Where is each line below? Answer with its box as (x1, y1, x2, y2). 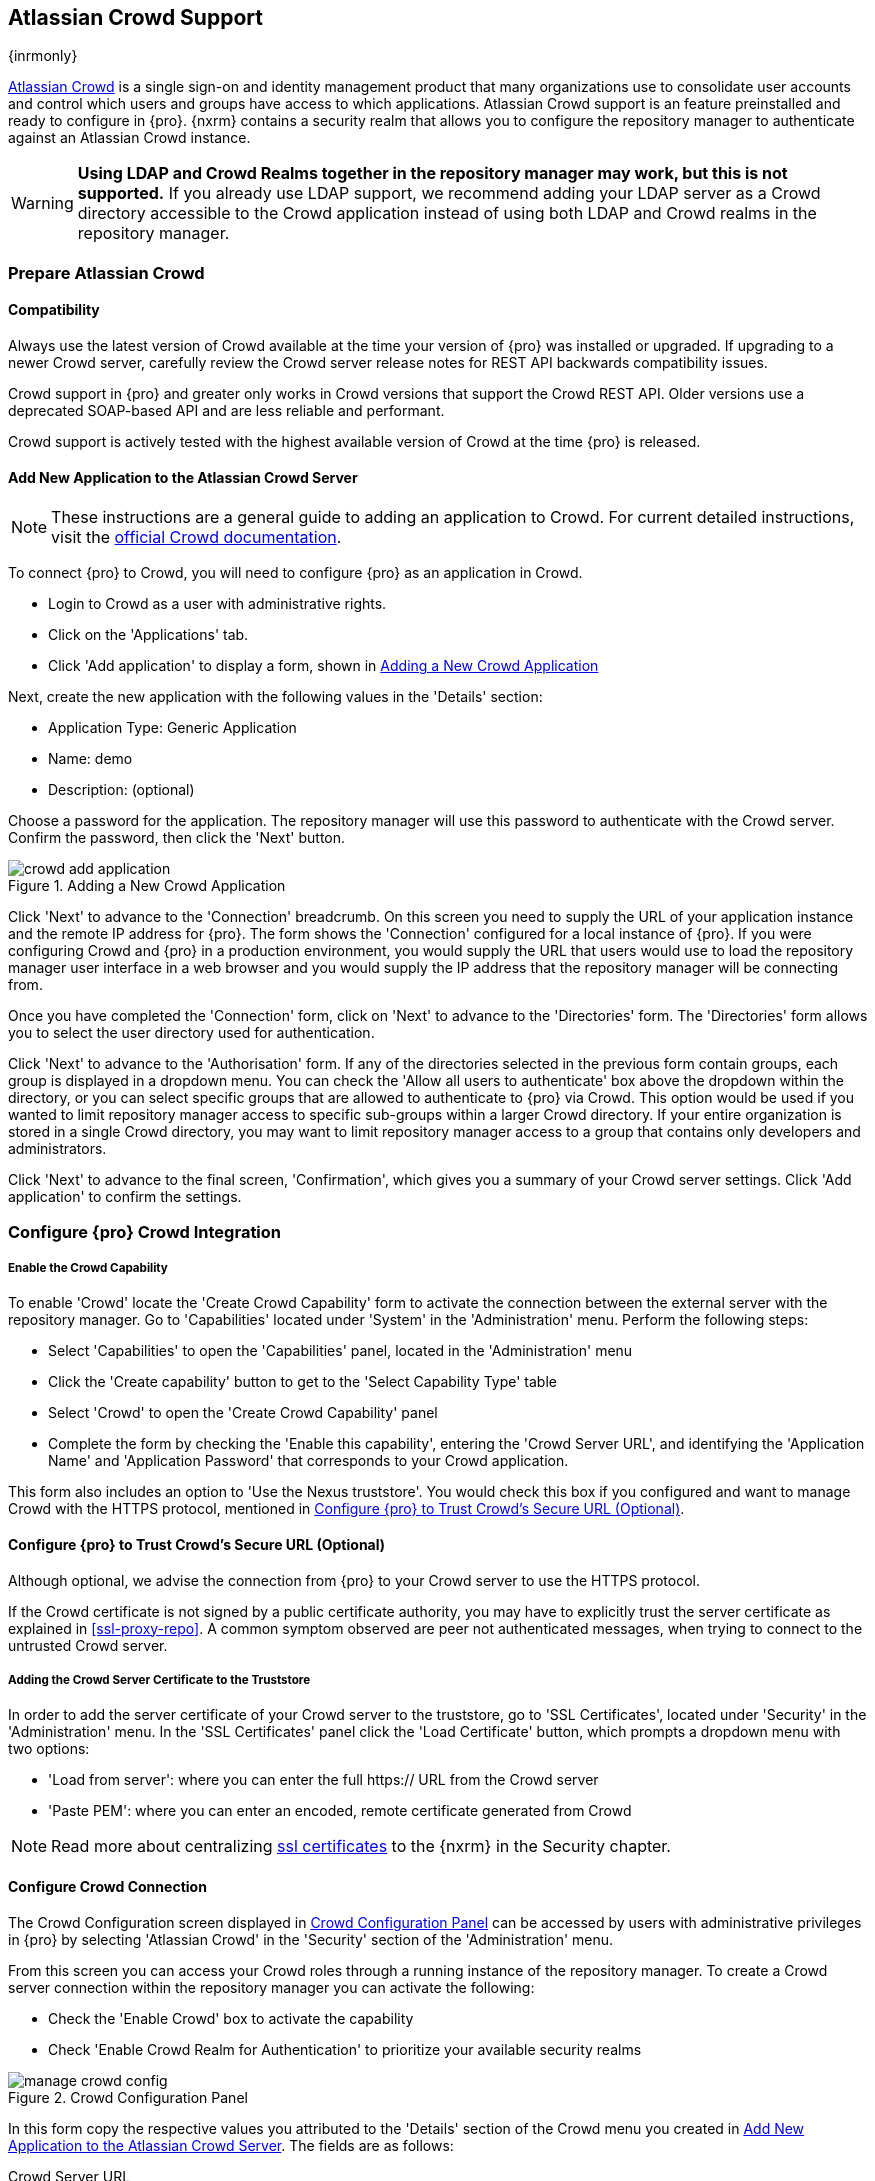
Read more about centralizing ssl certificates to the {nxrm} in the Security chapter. (51, 1836, 671, 1857)
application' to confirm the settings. (8, 1188, 242, 1206)
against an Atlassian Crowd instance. (8, 129, 251, 147)
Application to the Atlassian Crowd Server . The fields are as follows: (8, 2136, 454, 2154)
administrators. (8, 1140, 107, 1158)
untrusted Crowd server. (8, 1636, 168, 1654)
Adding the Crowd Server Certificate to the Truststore (8, 1673, 311, 1687)
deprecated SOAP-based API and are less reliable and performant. (8, 402, 445, 420)
